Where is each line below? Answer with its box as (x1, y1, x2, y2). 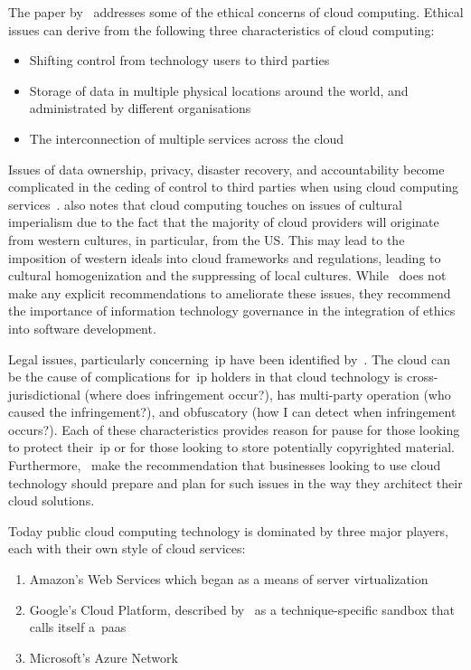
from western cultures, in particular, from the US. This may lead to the (8, 230, 405, 249)
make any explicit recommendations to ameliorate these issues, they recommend (8, 283, 451, 302)
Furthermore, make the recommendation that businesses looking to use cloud (8, 456, 441, 475)
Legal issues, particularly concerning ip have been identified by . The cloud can (8, 349, 451, 368)
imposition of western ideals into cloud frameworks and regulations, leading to (8, 248, 441, 267)
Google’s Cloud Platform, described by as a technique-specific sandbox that (29, 599, 455, 618)
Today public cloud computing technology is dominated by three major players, (8, 521, 448, 540)
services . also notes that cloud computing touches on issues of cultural (8, 194, 402, 213)
